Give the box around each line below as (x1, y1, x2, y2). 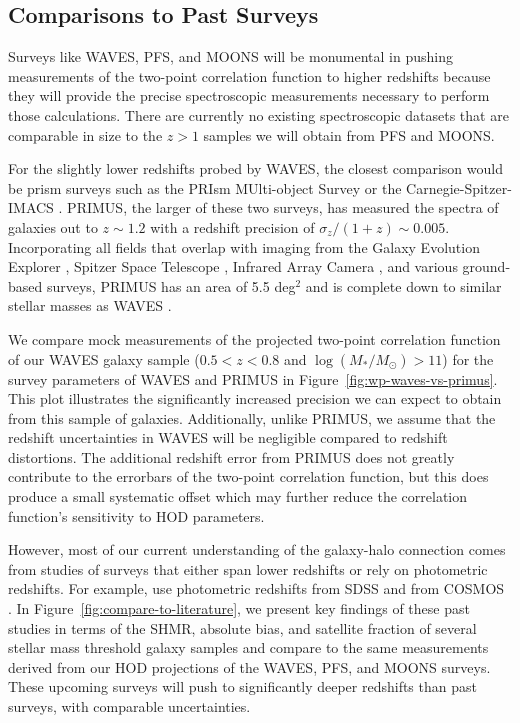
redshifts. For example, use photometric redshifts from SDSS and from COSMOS (8, 578, 505, 599)
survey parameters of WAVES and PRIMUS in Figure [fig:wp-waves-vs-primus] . (8, 368, 498, 389)
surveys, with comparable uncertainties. (8, 696, 251, 717)
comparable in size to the (8, 124, 163, 145)
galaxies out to (8, 216, 98, 237)
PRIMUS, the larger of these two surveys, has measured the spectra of (67, 197, 499, 218)
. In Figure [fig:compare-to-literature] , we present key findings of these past (8, 598, 470, 619)
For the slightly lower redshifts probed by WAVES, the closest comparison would (8, 158, 503, 179)
